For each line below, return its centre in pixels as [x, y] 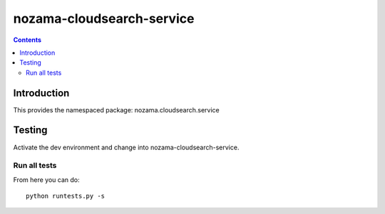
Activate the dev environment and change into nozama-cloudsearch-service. [126, 147]
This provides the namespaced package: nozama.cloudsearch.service [117, 109]
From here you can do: [46, 180]
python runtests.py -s [66, 196]
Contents [27, 40]
